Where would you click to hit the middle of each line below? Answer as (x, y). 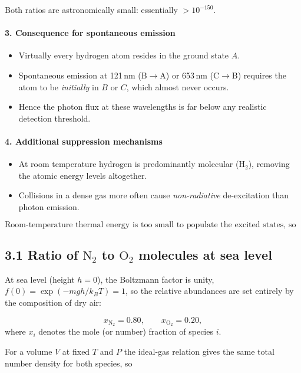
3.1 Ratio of (42, 254)
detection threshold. (54, 118)
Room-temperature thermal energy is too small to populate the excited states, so (150, 225)
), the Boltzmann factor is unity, (156, 279)
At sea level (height (40, 279)
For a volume (29, 351)
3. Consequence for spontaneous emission (90, 33)
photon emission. (49, 206)
